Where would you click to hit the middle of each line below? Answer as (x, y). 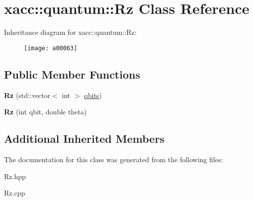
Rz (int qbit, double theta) (45, 112)
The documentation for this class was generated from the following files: (114, 159)
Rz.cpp (15, 193)
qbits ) (93, 95)
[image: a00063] (51, 48)
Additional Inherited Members (84, 139)
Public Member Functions (72, 74)
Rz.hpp (15, 176)
